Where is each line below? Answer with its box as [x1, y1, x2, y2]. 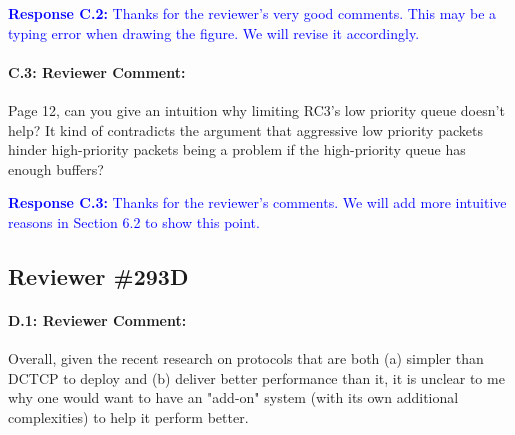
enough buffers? [8, 158, 104, 179]
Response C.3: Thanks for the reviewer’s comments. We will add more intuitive [8, 192, 507, 213]
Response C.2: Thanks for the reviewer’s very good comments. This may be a [8, 3, 497, 23]
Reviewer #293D [8, 260, 189, 291]
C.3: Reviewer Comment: [8, 61, 186, 82]
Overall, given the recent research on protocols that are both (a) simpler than [8, 348, 484, 369]
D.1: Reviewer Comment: [8, 309, 187, 330]
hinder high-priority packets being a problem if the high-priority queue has [8, 139, 466, 160]
